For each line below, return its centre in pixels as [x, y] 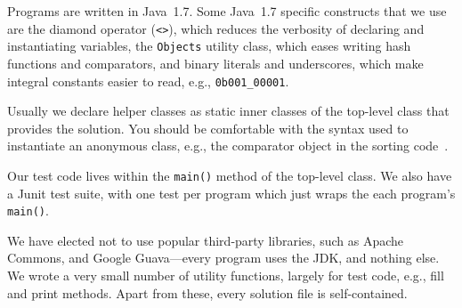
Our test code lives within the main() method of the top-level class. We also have [230, 175]
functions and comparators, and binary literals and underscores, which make [215, 63]
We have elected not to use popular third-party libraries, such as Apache [206, 240]
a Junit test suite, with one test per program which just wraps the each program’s [231, 193]
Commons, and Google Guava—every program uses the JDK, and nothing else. [223, 258]
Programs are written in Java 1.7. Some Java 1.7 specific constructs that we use [227, 11]
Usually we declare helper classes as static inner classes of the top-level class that [228, 111]
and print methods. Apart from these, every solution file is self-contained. [207, 292]
